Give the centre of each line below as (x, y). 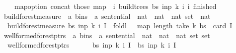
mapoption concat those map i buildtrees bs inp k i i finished (115, 6)
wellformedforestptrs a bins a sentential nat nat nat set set (107, 35)
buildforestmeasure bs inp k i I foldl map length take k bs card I (120, 26)
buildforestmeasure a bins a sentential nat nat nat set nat (107, 16)
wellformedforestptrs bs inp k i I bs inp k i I (92, 45)
